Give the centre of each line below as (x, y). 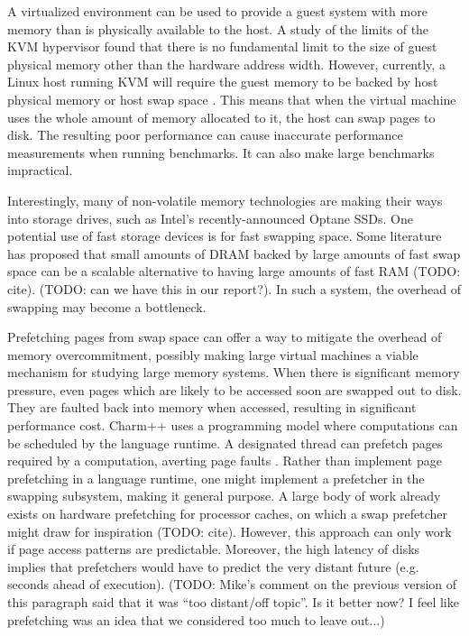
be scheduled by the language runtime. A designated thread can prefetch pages (225, 442)
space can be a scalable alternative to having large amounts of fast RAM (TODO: (234, 271)
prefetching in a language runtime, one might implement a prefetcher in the (216, 478)
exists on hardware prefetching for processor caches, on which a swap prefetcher (228, 514)
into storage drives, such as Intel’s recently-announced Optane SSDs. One (210, 218)
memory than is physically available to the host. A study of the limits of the (218, 28)
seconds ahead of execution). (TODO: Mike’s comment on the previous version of (232, 584)
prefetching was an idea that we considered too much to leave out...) (196, 619)
